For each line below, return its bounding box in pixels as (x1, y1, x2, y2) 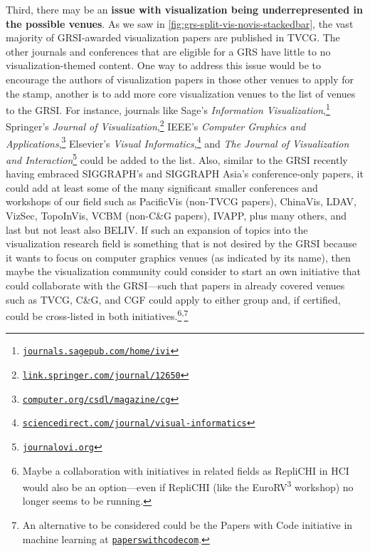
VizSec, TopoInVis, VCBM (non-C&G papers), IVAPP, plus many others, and (6, 207, 347, 222)
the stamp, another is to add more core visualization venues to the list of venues (6, 86, 356, 101)
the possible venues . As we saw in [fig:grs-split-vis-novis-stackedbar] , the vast (6, 16, 354, 31)
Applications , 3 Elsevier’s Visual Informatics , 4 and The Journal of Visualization (6, 133, 349, 150)
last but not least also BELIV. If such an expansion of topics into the (6, 222, 308, 237)
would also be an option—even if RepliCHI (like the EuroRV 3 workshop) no (22, 478, 354, 494)
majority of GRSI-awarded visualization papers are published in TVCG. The (6, 30, 340, 45)
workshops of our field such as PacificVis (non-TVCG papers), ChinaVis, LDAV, (6, 194, 356, 209)
